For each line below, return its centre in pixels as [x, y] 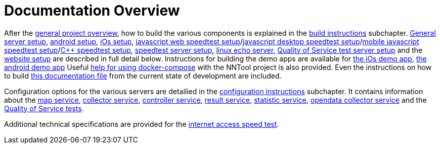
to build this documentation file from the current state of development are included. [143, 76]
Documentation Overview [92, 11]
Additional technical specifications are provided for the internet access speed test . [142, 124]
